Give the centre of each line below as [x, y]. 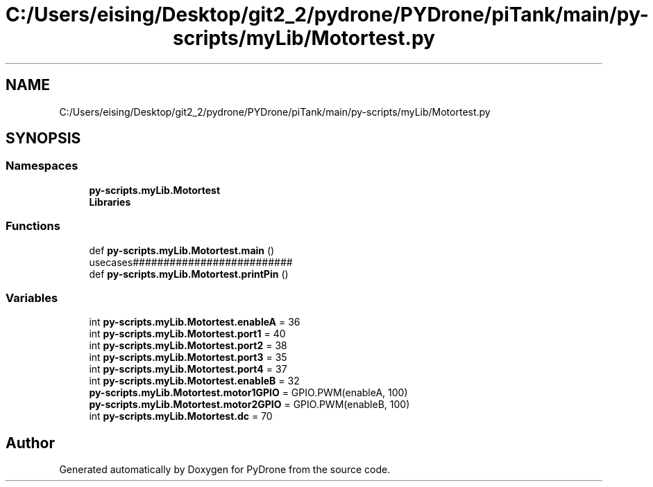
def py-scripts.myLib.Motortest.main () [182, 250]
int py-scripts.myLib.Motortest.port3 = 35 [188, 357]
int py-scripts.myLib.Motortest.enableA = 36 [195, 322]
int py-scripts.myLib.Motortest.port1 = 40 [187, 334]
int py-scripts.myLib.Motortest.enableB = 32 [194, 381]
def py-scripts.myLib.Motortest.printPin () [189, 274]
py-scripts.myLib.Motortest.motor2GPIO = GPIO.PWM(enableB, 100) [249, 405]
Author [30, 443]
